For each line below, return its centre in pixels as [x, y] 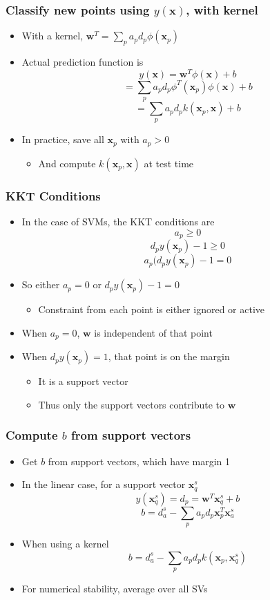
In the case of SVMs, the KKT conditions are [118, 222]
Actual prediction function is [83, 62]
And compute [67, 163]
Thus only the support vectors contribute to [132, 404]
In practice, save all [63, 139]
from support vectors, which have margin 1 [139, 461]
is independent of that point [153, 332]
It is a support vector [83, 381]
